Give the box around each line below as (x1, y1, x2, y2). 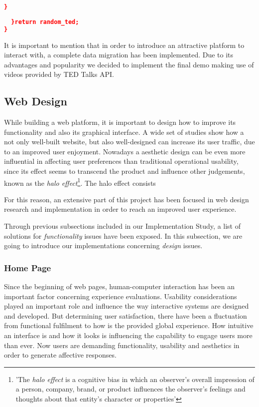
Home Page (4, 261, 51, 274)
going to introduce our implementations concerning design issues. (4, 240, 203, 251)
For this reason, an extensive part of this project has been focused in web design (4, 194, 249, 204)
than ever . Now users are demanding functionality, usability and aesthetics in (4, 340, 240, 350)
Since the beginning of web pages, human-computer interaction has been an (4, 281, 235, 292)
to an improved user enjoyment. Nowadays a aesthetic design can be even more (4, 146, 246, 156)
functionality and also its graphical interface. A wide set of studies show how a (4, 126, 244, 137)
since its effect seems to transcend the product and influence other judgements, (4, 166, 245, 176)
